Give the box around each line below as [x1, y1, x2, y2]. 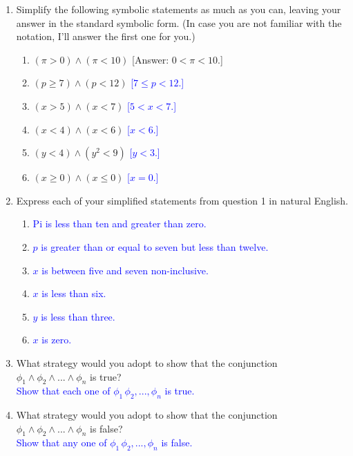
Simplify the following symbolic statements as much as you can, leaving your [16, 2, 341, 16]
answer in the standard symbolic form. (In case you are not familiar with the [16, 15, 342, 30]
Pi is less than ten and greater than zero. [32, 216, 207, 231]
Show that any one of [16, 435, 107, 450]
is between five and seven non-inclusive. [41, 263, 209, 277]
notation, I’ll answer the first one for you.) [16, 29, 195, 44]
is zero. [41, 332, 72, 347]
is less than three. [41, 309, 115, 323]
